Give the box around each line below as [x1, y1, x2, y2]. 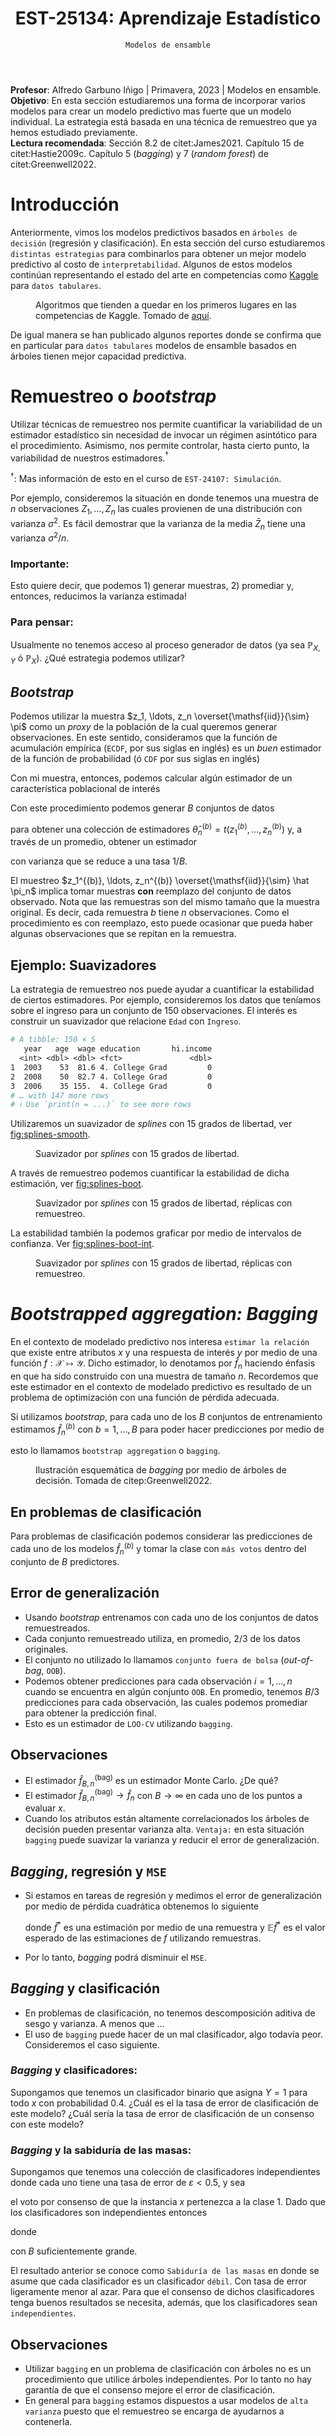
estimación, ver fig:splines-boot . [10, 1178, 144, 1190]
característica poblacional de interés [10, 783, 161, 795]
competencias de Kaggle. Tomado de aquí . [35, 309, 212, 321]
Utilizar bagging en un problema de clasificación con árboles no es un [24, 2362, 312, 2374]
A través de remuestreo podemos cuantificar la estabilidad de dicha [10, 1167, 290, 1179]
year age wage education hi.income [23, 1044, 213, 1054]
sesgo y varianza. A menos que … [24, 2017, 165, 2029]
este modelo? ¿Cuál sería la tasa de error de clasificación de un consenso [10, 2107, 315, 2119]
